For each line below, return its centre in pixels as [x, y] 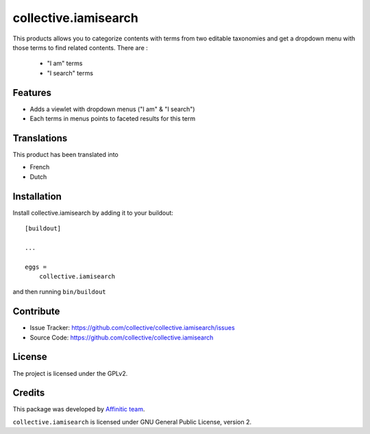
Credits [29, 393]
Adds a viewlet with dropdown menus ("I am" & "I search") [112, 109]
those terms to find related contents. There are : [81, 47]
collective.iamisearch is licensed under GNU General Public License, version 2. [132, 422]
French [40, 167]
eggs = [36, 267]
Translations [40, 138]
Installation [37, 196]
